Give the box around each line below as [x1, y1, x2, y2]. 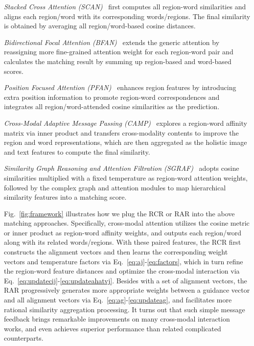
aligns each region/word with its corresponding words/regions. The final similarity [4, 11, 251, 21]
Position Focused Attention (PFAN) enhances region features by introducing [4, 82, 236, 92]
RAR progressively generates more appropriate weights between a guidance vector [4, 285, 250, 295]
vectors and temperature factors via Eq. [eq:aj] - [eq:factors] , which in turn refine [4, 256, 243, 266]
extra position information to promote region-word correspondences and [4, 92, 220, 102]
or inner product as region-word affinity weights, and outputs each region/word [4, 227, 242, 237]
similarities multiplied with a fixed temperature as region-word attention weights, [4, 172, 248, 183]
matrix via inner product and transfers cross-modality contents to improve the [4, 127, 239, 138]
